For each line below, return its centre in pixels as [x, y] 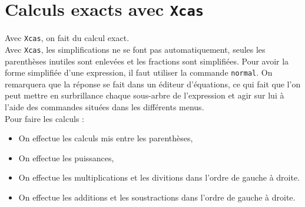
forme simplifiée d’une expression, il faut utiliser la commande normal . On [139, 72]
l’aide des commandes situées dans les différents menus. [105, 107]
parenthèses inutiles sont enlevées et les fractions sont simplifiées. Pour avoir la [147, 61]
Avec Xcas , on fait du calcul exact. [67, 38]
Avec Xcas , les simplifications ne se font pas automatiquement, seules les [135, 49]
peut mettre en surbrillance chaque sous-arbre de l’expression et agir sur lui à [145, 95]
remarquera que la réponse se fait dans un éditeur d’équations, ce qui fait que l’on [153, 84]
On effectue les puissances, [66, 157]
